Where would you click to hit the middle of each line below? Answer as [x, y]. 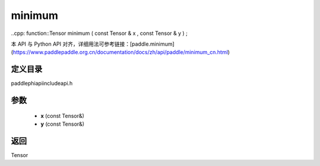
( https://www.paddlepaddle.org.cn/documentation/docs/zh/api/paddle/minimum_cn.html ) [121, 52]
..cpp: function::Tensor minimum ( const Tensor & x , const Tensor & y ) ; [99, 33]
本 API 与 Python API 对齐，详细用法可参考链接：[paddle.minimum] [93, 44]
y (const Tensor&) [63, 124]
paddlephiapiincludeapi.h [42, 84]
